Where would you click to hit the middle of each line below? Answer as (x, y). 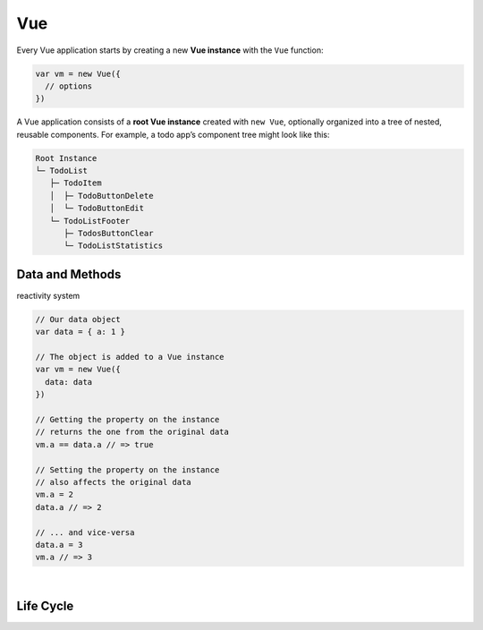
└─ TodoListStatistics (114, 246)
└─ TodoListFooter (90, 221)
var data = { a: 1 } (80, 332)
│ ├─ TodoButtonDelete (102, 196)
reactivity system (48, 295)
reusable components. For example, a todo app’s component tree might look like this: (173, 134)
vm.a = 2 (55, 495)
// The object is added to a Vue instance (130, 357)
